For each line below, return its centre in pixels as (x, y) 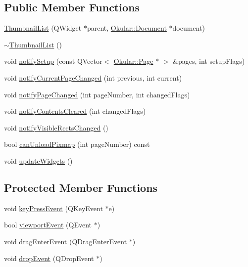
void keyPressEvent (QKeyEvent (53, 208)
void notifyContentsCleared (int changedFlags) (75, 111)
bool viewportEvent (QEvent (48, 225)
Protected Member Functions (81, 187)
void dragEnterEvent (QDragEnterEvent (66, 241)
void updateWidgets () (38, 160)
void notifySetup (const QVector (53, 61)
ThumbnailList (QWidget (43, 28)
